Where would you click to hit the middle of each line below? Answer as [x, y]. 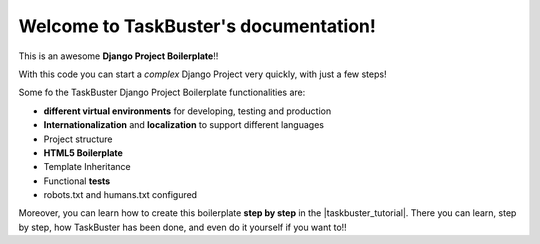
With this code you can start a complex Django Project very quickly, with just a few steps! [202, 74]
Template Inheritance [87, 167]
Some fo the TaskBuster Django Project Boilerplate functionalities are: [162, 92]
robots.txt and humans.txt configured [120, 195]
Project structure [78, 139]
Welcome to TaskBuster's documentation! [197, 26]
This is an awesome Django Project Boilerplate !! [118, 56]
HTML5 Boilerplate [83, 152]
